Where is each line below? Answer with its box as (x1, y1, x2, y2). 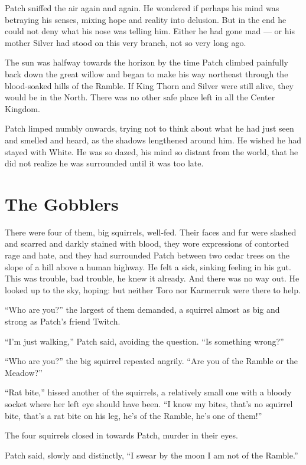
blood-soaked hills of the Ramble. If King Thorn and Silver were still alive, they (5, 79, 294, 91)
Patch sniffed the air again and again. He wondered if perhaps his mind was (5, 2, 279, 14)
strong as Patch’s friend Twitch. (5, 315, 121, 327)
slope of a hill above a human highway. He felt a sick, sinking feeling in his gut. (5, 260, 291, 273)
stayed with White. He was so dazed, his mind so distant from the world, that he (5, 145, 298, 158)
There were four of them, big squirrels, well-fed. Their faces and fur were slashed (5, 225, 297, 238)
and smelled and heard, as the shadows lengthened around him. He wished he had (5, 133, 302, 146)
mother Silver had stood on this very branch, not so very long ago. (5, 36, 246, 48)
